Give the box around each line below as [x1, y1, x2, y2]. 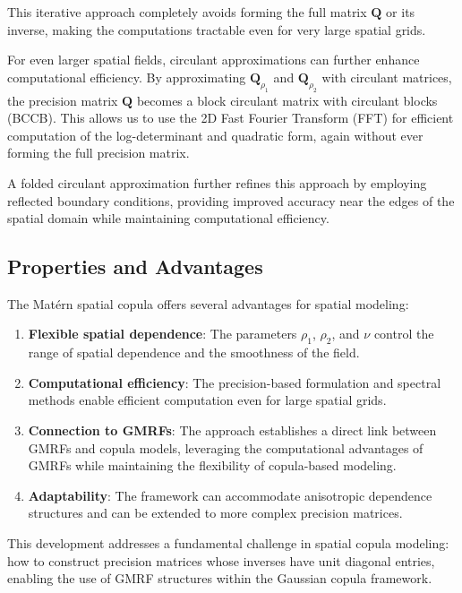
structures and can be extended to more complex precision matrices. [28, 503, 403, 522]
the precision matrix [7, 90, 118, 109]
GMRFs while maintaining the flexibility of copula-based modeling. [28, 456, 397, 475]
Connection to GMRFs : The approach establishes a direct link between [28, 421, 437, 440]
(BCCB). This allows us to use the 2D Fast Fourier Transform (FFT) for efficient [7, 108, 454, 127]
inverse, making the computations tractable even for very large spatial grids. [7, 20, 426, 39]
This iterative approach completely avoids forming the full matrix [7, 3, 367, 21]
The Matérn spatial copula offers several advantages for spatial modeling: [7, 294, 409, 313]
